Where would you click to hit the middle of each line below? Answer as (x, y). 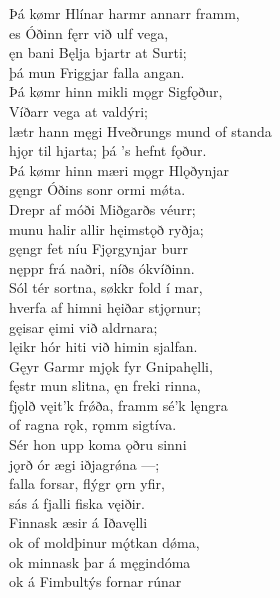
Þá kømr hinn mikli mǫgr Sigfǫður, (116, 91)
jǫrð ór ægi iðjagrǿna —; (84, 463)
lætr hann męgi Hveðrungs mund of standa (140, 130)
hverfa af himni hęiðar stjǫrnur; (105, 306)
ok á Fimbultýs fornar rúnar (95, 581)
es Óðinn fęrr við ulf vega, (89, 32)
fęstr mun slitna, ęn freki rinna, (105, 385)
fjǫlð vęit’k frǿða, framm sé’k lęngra (118, 404)
